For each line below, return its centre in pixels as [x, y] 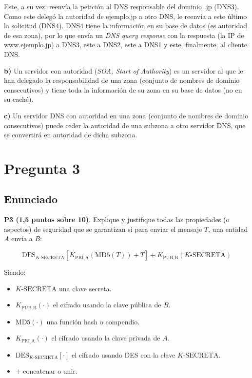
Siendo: [15, 272]
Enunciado [31, 199]
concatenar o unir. [50, 371]
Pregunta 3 [42, 168]
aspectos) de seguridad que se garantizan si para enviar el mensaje [103, 229]
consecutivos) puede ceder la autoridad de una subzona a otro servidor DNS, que [125, 125]
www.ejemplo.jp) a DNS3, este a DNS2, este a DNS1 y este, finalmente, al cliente [126, 45]
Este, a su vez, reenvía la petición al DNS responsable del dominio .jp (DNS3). [122, 6]
